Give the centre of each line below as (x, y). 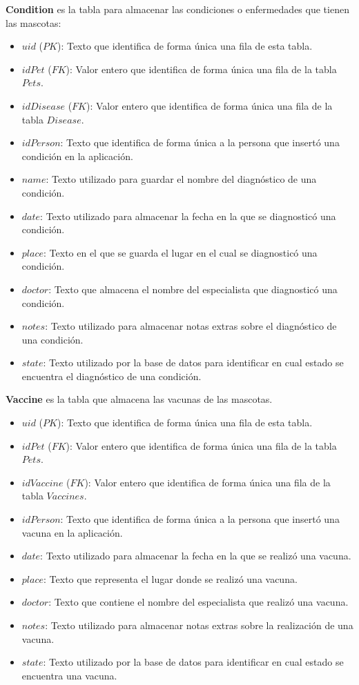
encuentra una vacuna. (69, 675)
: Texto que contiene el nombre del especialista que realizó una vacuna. (198, 602)
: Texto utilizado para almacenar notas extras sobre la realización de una (199, 625)
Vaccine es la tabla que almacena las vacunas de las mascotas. (139, 399)
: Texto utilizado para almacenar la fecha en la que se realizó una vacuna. (196, 556)
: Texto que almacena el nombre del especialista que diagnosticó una (193, 289)
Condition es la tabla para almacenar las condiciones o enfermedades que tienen (177, 9)
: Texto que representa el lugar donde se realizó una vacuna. (171, 578)
